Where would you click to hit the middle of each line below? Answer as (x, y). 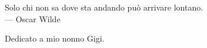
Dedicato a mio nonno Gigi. (55, 38)
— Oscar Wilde (33, 18)
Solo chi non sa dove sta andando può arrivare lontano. (104, 7)
